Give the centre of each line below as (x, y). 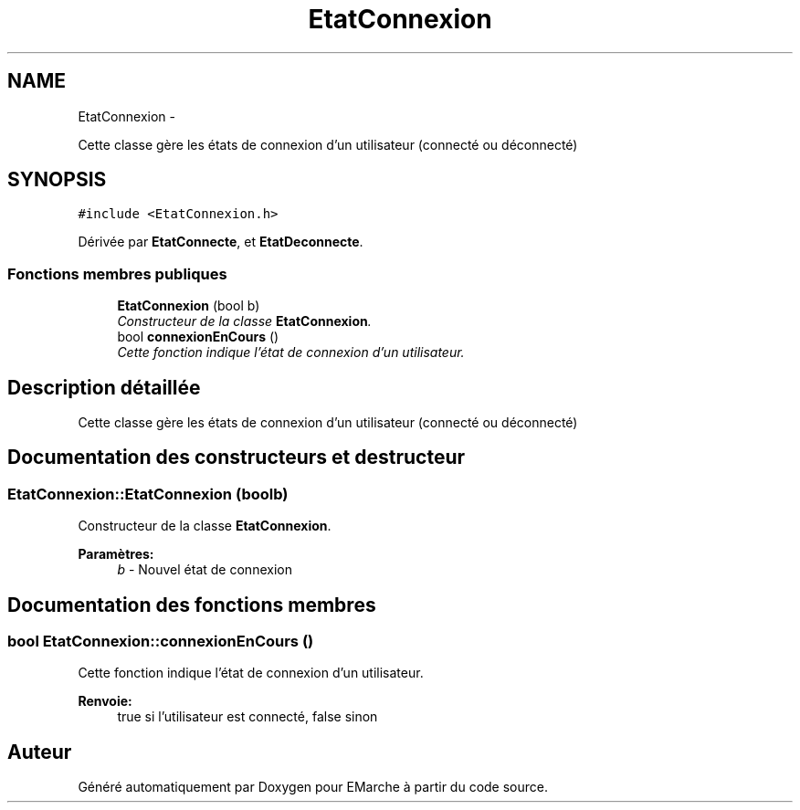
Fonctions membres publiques (117, 274)
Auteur (40, 752)
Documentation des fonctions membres (192, 605)
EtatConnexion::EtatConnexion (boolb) (148, 494)
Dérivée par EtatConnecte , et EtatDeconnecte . (221, 242)
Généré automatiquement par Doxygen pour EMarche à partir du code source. (313, 787)
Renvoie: (105, 701)
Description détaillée (104, 387)
